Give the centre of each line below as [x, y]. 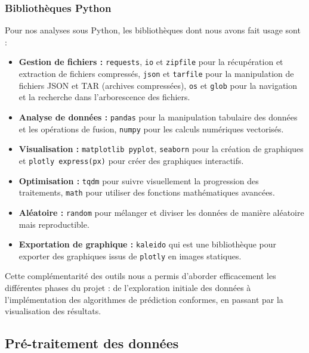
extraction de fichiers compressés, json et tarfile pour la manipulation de [156, 74]
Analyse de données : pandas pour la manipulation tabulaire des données [158, 117]
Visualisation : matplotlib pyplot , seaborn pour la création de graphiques [161, 149]
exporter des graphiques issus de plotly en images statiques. [130, 256]
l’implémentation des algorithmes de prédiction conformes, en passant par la [144, 299]
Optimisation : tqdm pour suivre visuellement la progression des [139, 180]
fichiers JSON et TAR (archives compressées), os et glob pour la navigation [158, 85]
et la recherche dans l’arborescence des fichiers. [104, 97]
